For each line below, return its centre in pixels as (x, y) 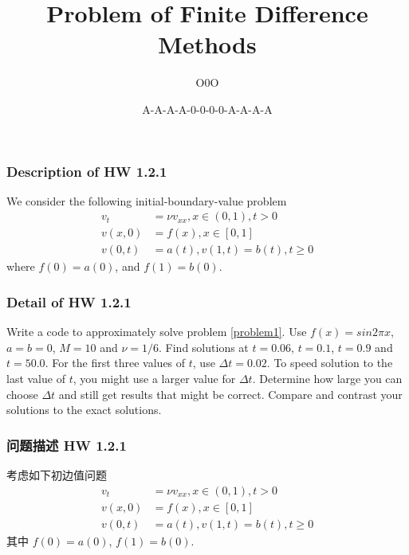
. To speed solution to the (330, 363)
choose (22, 394)
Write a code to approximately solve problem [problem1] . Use (157, 332)
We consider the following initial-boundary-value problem (147, 200)
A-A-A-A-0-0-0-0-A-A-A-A (207, 109)
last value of (36, 379)
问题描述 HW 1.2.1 (67, 445)
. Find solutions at (204, 347)
